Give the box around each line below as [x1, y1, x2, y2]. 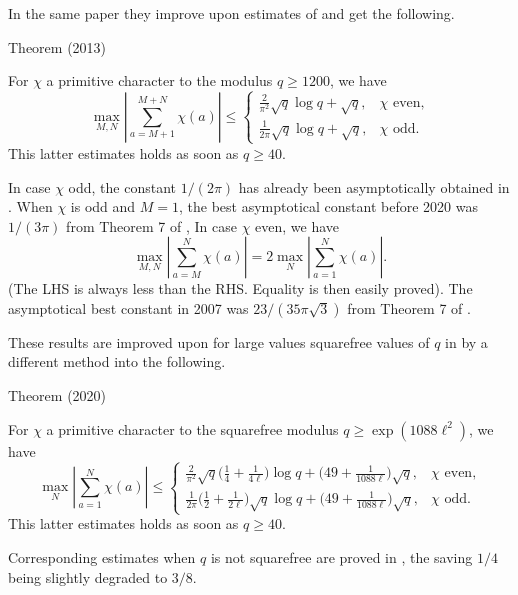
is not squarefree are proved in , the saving [210, 546, 473, 567]
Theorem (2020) [8, 385, 107, 406]
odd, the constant [68, 176, 176, 197]
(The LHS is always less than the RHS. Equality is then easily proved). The [8, 278, 473, 299]
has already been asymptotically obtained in [238, 176, 510, 197]
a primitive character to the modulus [46, 70, 273, 91]
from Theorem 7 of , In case [66, 215, 237, 236]
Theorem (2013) [8, 36, 107, 57]
